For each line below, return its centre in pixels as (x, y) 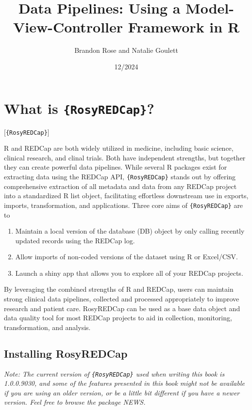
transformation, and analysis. (47, 327)
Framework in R (184, 27)
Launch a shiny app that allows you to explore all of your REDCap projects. (129, 273)
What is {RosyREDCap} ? (79, 108)
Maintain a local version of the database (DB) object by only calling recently (130, 231)
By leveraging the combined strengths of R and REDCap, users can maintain (119, 289)
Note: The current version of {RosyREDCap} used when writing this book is (114, 373)
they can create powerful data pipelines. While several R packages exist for (116, 167)
